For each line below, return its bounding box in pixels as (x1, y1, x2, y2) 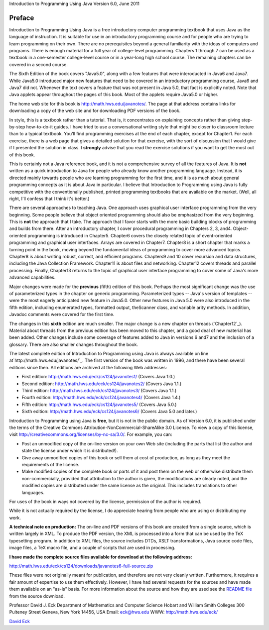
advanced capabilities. (9, 274, 56, 281)
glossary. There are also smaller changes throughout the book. (9, 341, 138, 347)
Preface (9, 13, 34, 22)
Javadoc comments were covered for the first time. (9, 312, 115, 317)
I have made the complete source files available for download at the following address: (9, 554, 193, 560)
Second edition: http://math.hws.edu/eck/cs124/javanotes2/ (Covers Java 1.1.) (21, 381, 182, 387)
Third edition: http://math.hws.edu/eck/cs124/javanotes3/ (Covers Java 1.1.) (21, 388, 177, 394)
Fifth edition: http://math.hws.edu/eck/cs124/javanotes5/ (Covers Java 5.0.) (21, 401, 177, 408)
